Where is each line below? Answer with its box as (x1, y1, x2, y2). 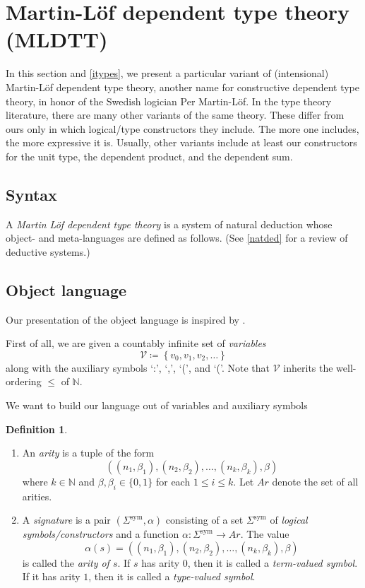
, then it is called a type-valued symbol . (88, 569, 256, 584)
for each (155, 474, 191, 488)
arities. (22, 488, 52, 503)
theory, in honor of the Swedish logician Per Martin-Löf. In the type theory (6, 93, 332, 108)
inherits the (283, 360, 333, 375)
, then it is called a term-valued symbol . (187, 555, 358, 570)
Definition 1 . (6, 421, 68, 436)
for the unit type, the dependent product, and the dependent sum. (6, 148, 293, 163)
